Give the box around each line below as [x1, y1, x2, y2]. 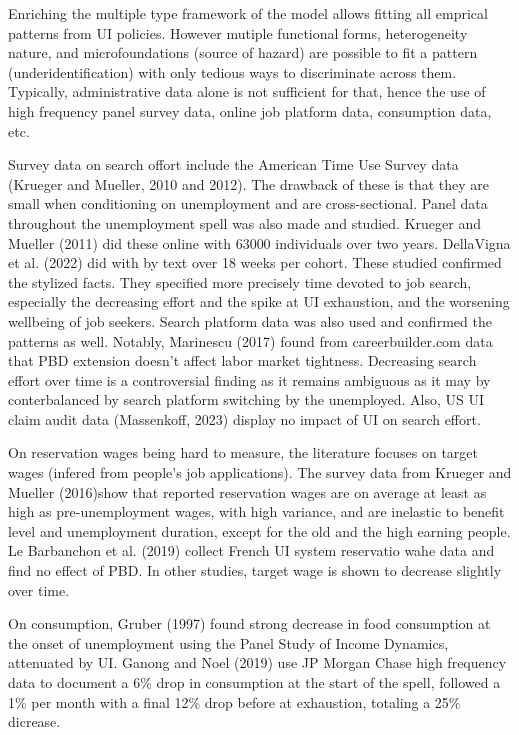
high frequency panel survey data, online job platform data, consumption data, [8, 100, 492, 121]
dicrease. [8, 711, 61, 732]
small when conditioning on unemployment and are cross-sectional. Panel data [8, 193, 488, 214]
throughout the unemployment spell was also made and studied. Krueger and [8, 212, 481, 233]
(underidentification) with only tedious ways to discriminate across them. [8, 61, 457, 82]
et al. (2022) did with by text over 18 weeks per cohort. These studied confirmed [8, 252, 502, 273]
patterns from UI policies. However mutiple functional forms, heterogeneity [8, 22, 468, 43]
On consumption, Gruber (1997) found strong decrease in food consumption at [8, 613, 491, 634]
